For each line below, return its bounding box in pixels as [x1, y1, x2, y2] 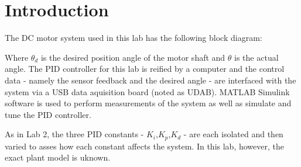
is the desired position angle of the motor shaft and [40, 51, 225, 63]
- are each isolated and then [183, 128, 283, 140]
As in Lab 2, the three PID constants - [5, 128, 144, 140]
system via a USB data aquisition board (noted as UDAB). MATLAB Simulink [5, 85, 290, 98]
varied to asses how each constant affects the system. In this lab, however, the [5, 140, 284, 152]
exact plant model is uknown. [5, 151, 111, 163]
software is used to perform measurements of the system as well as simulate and [5, 97, 292, 109]
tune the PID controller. [5, 108, 91, 120]
